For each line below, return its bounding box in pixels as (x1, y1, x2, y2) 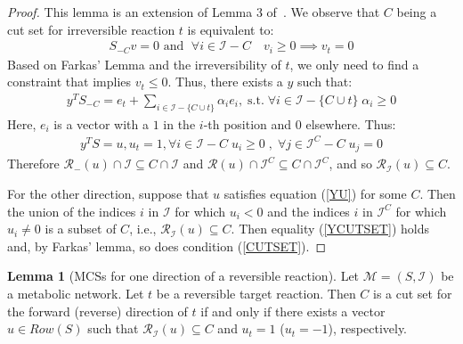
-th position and (203, 114, 292, 133)
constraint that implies (7, 72, 132, 91)
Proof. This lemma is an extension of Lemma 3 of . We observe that (7, 3, 380, 20)
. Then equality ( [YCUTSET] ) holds (231, 219, 429, 238)
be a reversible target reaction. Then (156, 283, 356, 302)
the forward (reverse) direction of (7, 301, 188, 320)
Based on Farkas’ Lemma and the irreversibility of (7, 54, 281, 73)
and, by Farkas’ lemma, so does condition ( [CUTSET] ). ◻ (7, 236, 327, 255)
